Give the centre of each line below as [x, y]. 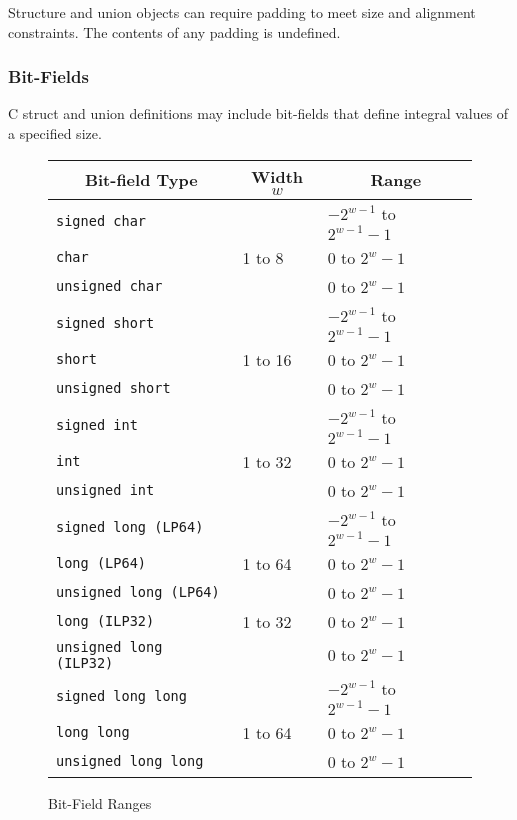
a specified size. [55, 133]
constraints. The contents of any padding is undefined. [174, 31]
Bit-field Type [141, 180]
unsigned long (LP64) [138, 592]
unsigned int [105, 490]
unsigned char [109, 286]
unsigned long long [130, 761]
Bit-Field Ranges [100, 802]
